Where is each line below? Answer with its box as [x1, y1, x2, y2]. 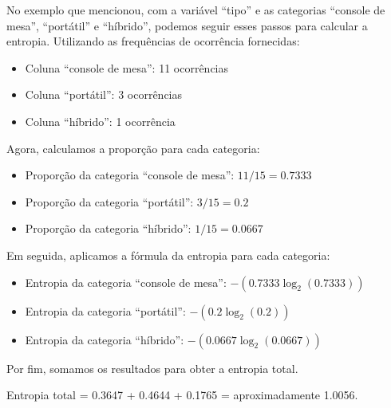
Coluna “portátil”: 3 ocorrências [25, 86, 183, 103]
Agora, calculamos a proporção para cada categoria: [6, 139, 260, 156]
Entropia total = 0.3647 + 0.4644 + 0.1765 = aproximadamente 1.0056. [6, 386, 358, 403]
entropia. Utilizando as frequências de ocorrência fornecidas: [6, 33, 300, 49]
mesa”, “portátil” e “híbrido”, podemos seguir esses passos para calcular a [6, 17, 368, 33]
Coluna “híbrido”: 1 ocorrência [25, 112, 176, 129]
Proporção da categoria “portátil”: [25, 193, 194, 210]
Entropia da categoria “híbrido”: [25, 331, 184, 347]
